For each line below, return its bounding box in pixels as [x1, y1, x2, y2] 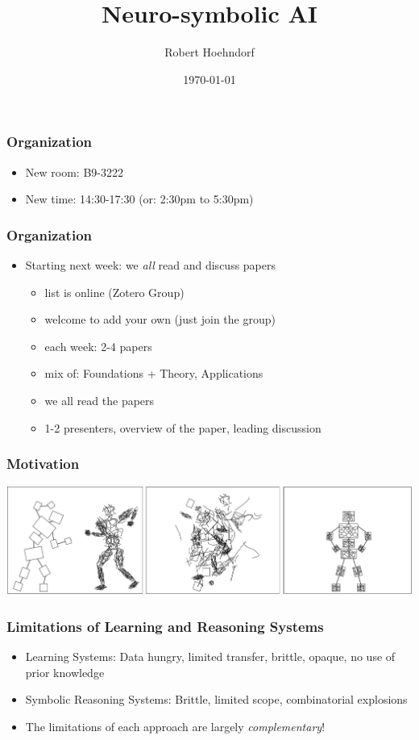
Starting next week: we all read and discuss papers [25, 257, 276, 274]
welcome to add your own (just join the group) [44, 311, 276, 328]
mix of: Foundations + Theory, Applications [44, 365, 263, 382]
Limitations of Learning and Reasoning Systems [6, 616, 324, 636]
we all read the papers [44, 391, 155, 408]
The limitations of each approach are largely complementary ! [25, 717, 326, 734]
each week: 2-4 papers [44, 337, 152, 354]
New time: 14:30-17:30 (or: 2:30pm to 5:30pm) [25, 190, 254, 207]
